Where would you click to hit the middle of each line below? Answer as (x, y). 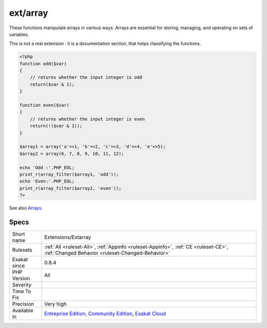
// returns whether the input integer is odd (86, 77)
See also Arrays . (26, 208)
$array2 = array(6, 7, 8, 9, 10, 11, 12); (72, 154)
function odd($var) (43, 64)
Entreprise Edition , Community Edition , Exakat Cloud (105, 314)
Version (21, 279)
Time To (22, 291)
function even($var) (44, 105)
